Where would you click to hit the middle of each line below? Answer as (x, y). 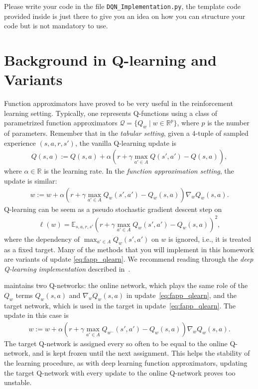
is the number (228, 123)
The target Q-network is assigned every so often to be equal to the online (116, 343)
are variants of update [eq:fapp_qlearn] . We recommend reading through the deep (129, 259)
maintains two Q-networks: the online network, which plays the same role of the (126, 285)
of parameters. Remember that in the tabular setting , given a (97, 133)
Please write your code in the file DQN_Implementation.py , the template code (122, 6)
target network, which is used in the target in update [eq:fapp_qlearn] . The (120, 305)
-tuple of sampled (222, 133)
